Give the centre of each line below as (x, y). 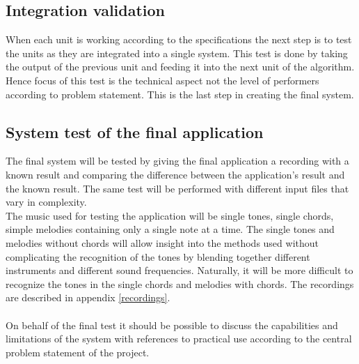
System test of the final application (135, 131)
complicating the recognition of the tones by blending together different (158, 256)
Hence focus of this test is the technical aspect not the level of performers (162, 80)
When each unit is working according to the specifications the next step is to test (179, 39)
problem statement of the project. (78, 352)
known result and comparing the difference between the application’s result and (175, 174)
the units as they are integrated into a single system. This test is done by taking (177, 53)
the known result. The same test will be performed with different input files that (177, 188)
